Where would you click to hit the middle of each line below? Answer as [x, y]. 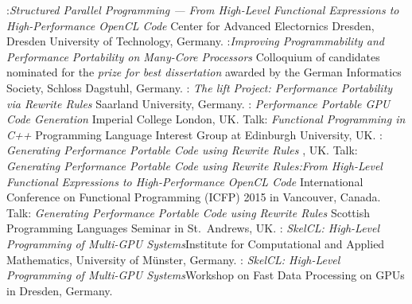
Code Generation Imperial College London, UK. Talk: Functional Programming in [206, 119]
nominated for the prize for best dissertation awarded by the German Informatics [204, 72]
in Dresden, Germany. [60, 290]
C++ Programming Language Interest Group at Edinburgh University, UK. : [194, 134]
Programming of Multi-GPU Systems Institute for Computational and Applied [196, 243]
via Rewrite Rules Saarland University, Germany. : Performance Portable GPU [198, 103]
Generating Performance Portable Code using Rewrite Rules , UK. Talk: [182, 150]
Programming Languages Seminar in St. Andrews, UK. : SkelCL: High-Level [193, 228]
